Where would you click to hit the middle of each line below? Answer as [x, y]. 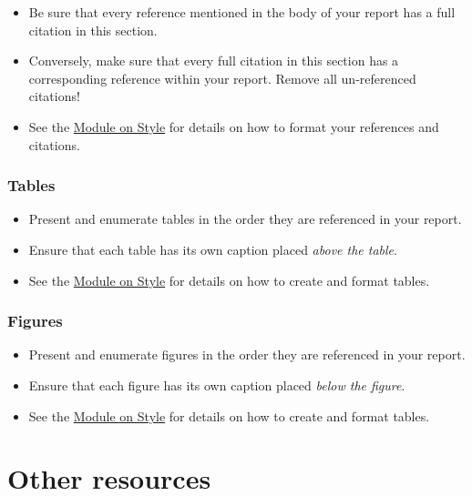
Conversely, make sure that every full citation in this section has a [214, 61]
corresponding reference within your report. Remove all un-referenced [222, 78]
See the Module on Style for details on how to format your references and [234, 126]
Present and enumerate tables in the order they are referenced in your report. [245, 219]
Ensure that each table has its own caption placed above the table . [213, 249]
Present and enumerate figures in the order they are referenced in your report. [247, 354]
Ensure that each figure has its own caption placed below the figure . [217, 385]
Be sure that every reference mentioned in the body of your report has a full [242, 12]
